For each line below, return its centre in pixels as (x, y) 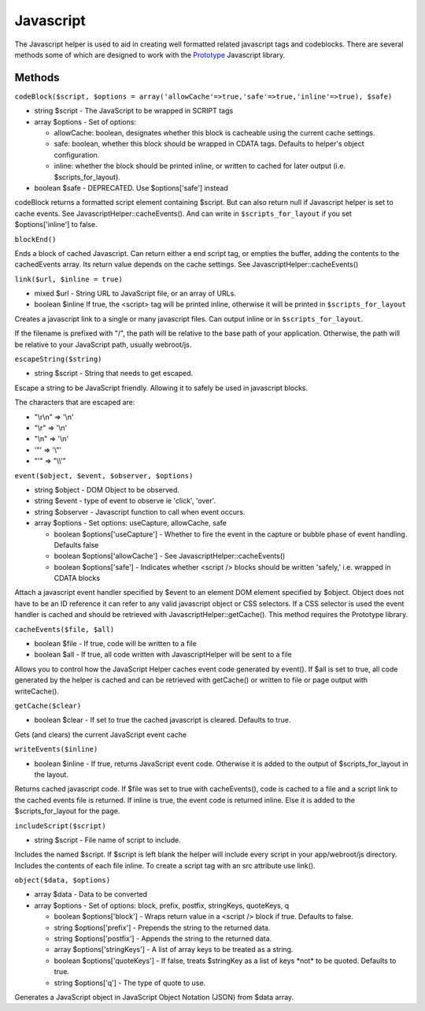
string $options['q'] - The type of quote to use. (130, 983)
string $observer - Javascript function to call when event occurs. (140, 511)
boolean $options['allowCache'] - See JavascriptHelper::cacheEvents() (170, 556)
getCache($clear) (48, 706)
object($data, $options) (62, 880)
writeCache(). (37, 691)
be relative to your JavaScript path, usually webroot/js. (103, 344)
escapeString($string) (58, 359)
